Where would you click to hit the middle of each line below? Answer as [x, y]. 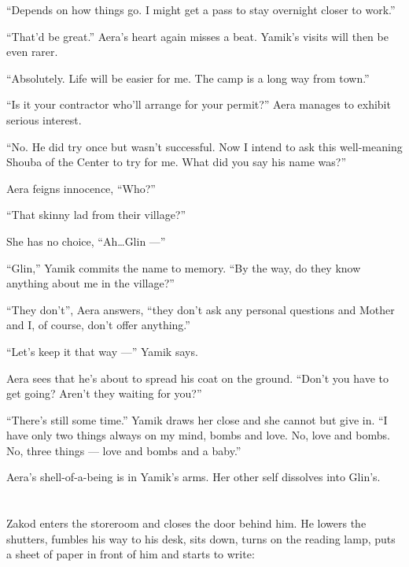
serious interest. [44, 119]
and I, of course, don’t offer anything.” [98, 325]
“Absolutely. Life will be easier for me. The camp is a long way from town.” [188, 78]
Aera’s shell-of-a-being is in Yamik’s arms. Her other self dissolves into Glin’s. [193, 477]
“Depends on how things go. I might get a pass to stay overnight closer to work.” [201, 9]
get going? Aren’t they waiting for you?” [104, 393]
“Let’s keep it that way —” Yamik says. [102, 351]
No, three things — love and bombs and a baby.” [124, 450]
